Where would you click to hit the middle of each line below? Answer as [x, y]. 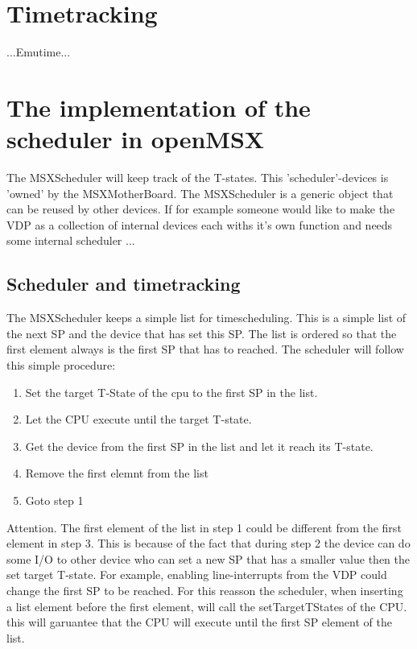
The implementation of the [159, 107]
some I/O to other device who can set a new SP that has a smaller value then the [208, 558]
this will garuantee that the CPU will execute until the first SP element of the [199, 622]
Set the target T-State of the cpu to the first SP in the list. [171, 392]
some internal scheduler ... [71, 240]
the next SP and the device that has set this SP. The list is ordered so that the [202, 333]
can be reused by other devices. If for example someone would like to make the [201, 209]
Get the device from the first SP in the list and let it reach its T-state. [199, 446]
